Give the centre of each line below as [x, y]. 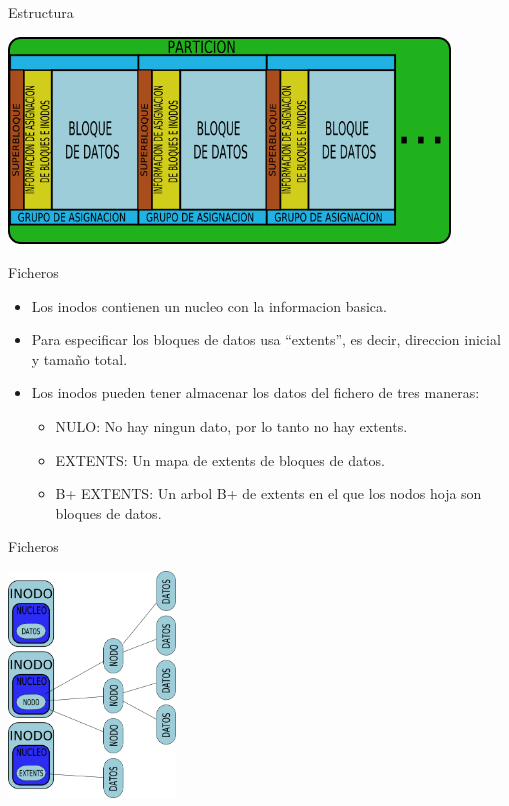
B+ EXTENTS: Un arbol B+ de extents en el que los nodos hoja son [268, 493]
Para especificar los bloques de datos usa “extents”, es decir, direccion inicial [266, 339]
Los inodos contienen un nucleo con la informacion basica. [209, 305]
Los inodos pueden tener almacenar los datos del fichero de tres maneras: [255, 392]
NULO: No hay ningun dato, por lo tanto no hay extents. [231, 426]
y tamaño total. [79, 358]
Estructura [41, 12]
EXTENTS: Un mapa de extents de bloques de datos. [220, 459]
